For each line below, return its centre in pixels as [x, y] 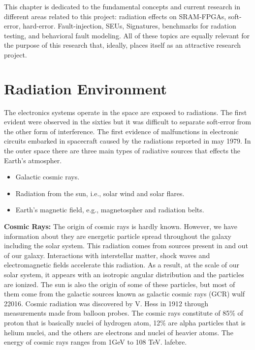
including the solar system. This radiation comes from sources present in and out [126, 246]
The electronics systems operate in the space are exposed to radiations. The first [126, 112]
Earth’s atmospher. [33, 160]
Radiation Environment [85, 88]
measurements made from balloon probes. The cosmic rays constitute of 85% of [124, 313]
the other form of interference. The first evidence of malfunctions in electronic [121, 131]
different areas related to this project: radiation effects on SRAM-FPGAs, [115, 16]
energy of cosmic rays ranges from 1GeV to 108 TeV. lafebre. [96, 342]
